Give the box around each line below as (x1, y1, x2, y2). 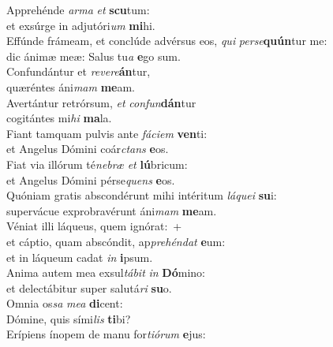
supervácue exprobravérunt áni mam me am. (6, 202, 217, 218)
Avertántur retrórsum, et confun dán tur (6, 94, 196, 110)
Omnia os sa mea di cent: (6, 295, 123, 312)
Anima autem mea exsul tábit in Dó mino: (6, 264, 205, 281)
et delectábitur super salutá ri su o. (6, 279, 172, 296)
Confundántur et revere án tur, (6, 63, 151, 80)
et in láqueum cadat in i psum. (6, 248, 153, 265)
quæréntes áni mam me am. (6, 78, 135, 95)
